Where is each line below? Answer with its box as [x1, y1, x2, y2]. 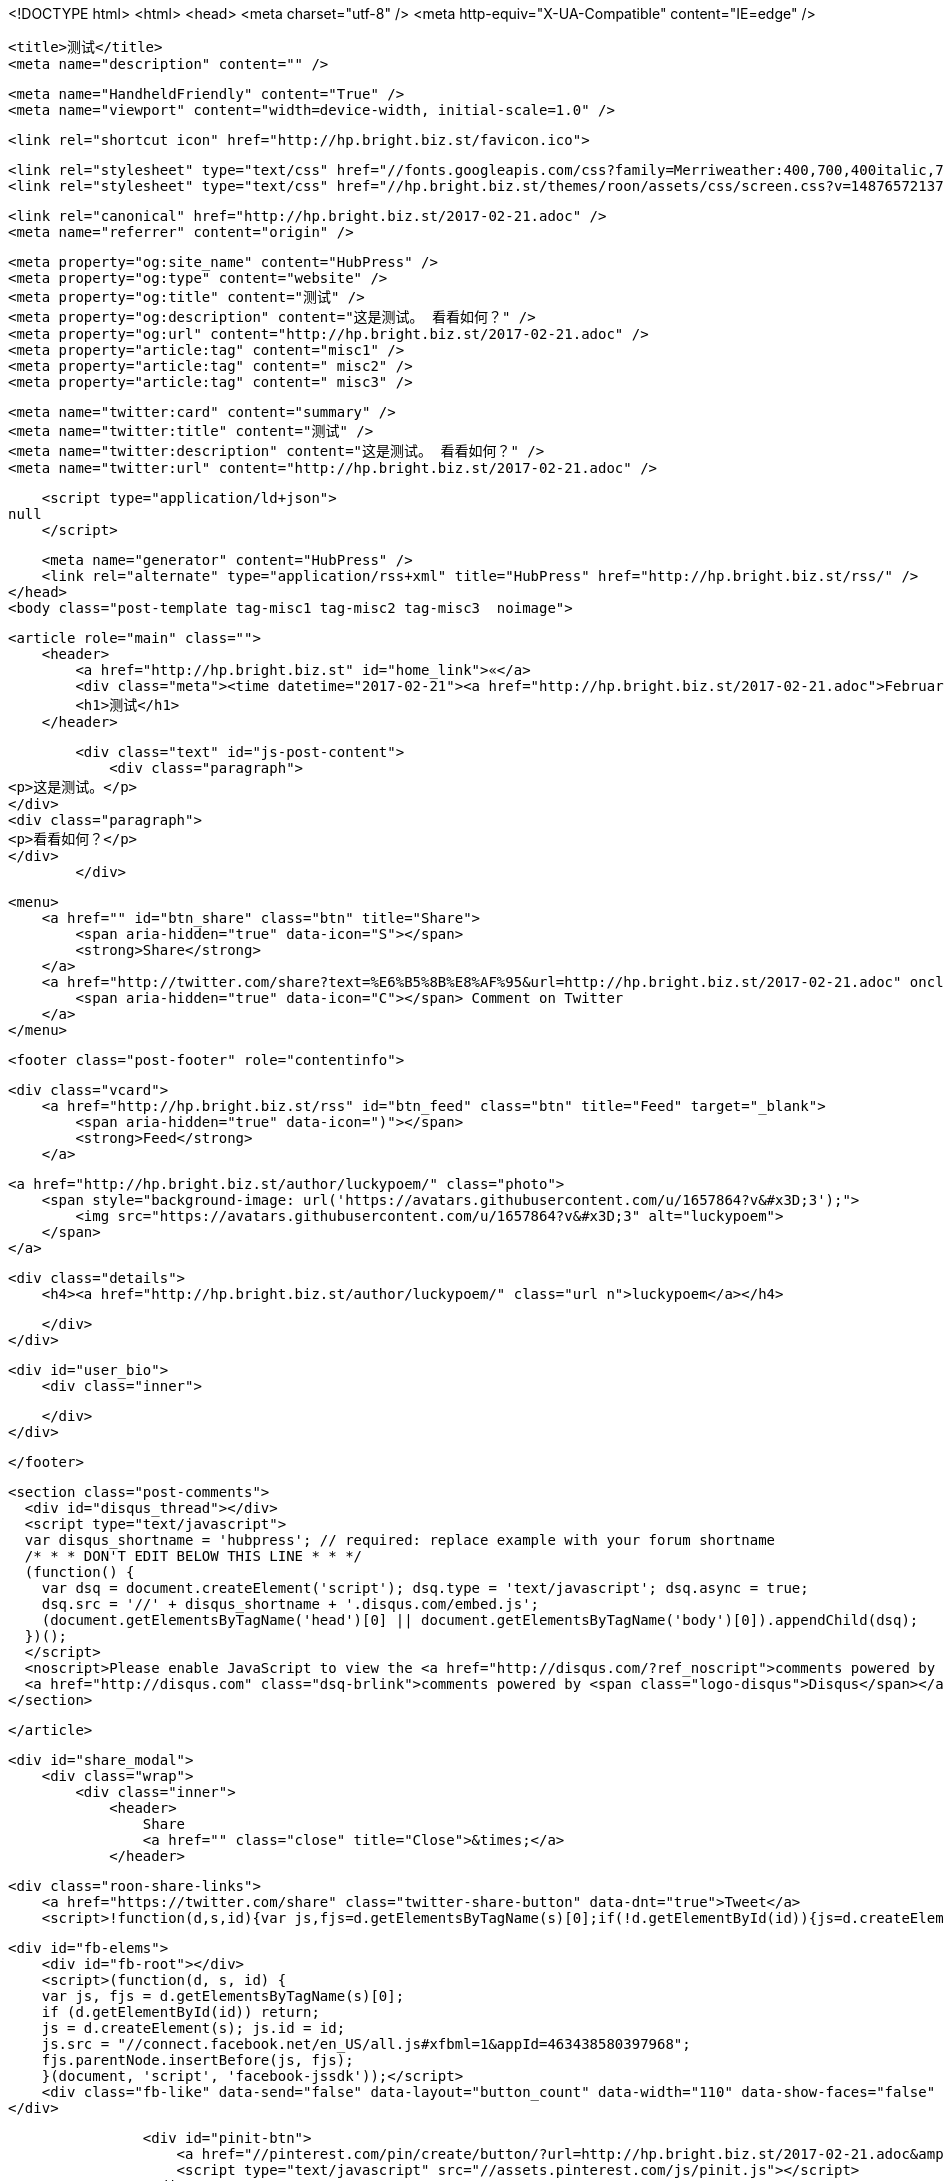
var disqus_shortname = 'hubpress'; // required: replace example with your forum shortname [24, 1532, 776, 1548]
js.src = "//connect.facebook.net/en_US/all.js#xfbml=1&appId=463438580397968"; [41, 2036, 691, 2052]
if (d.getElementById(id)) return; [41, 2004, 320, 2020]
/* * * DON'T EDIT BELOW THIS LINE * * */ [24, 1548, 363, 1564]
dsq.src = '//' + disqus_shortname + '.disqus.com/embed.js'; [41, 1596, 540, 1612]
